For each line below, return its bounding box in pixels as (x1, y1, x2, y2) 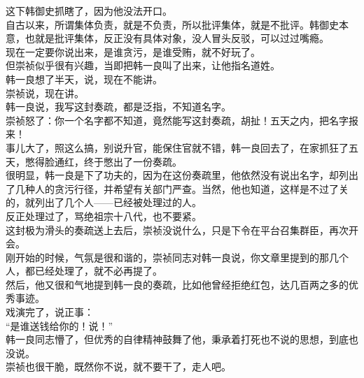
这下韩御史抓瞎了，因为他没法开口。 (6, 3, 172, 17)
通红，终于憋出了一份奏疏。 (54, 154, 182, 168)
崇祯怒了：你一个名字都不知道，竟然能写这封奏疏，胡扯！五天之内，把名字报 (6, 112, 358, 127)
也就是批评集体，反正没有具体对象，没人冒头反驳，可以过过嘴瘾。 (24, 31, 329, 45)
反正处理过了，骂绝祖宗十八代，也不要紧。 (6, 208, 202, 223)
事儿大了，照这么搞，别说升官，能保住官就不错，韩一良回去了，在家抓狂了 (6, 140, 349, 154)
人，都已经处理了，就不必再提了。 (6, 263, 162, 278)
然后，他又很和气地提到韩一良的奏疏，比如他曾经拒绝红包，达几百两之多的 (6, 277, 349, 291)
